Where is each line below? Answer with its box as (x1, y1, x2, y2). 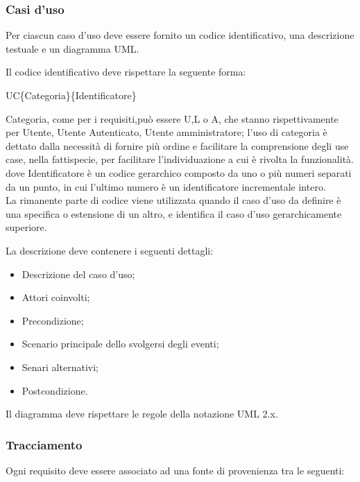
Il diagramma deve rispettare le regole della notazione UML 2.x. (6, 406, 278, 421)
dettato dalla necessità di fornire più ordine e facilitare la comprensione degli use (6, 138, 349, 153)
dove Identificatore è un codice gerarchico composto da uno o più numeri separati (6, 165, 352, 180)
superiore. (6, 220, 47, 234)
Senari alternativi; (22, 359, 98, 374)
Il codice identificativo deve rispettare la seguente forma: (6, 64, 246, 79)
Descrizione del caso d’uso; (22, 266, 135, 281)
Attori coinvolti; (22, 290, 90, 304)
